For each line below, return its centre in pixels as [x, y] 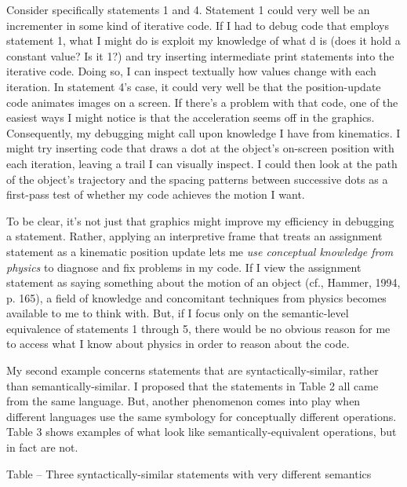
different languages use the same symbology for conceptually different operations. [202, 416]
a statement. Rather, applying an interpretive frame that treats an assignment [194, 236]
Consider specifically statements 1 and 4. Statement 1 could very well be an [188, 9]
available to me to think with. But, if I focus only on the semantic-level [178, 313]
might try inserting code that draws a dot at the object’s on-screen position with [200, 148]
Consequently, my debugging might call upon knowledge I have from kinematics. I [203, 132]
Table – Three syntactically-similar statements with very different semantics [189, 473]
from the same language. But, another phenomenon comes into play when [184, 401]
